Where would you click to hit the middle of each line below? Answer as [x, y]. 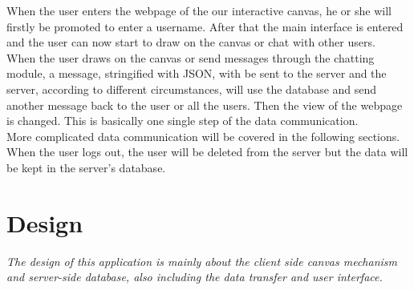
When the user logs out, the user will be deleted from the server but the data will [207, 152]
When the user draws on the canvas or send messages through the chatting [191, 57]
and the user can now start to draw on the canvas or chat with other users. [191, 42]
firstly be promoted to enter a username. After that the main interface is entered [205, 26]
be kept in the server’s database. [86, 167]
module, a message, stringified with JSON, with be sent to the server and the [197, 73]
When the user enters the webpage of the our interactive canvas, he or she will [199, 10]
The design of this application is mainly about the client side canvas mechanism [202, 261]
